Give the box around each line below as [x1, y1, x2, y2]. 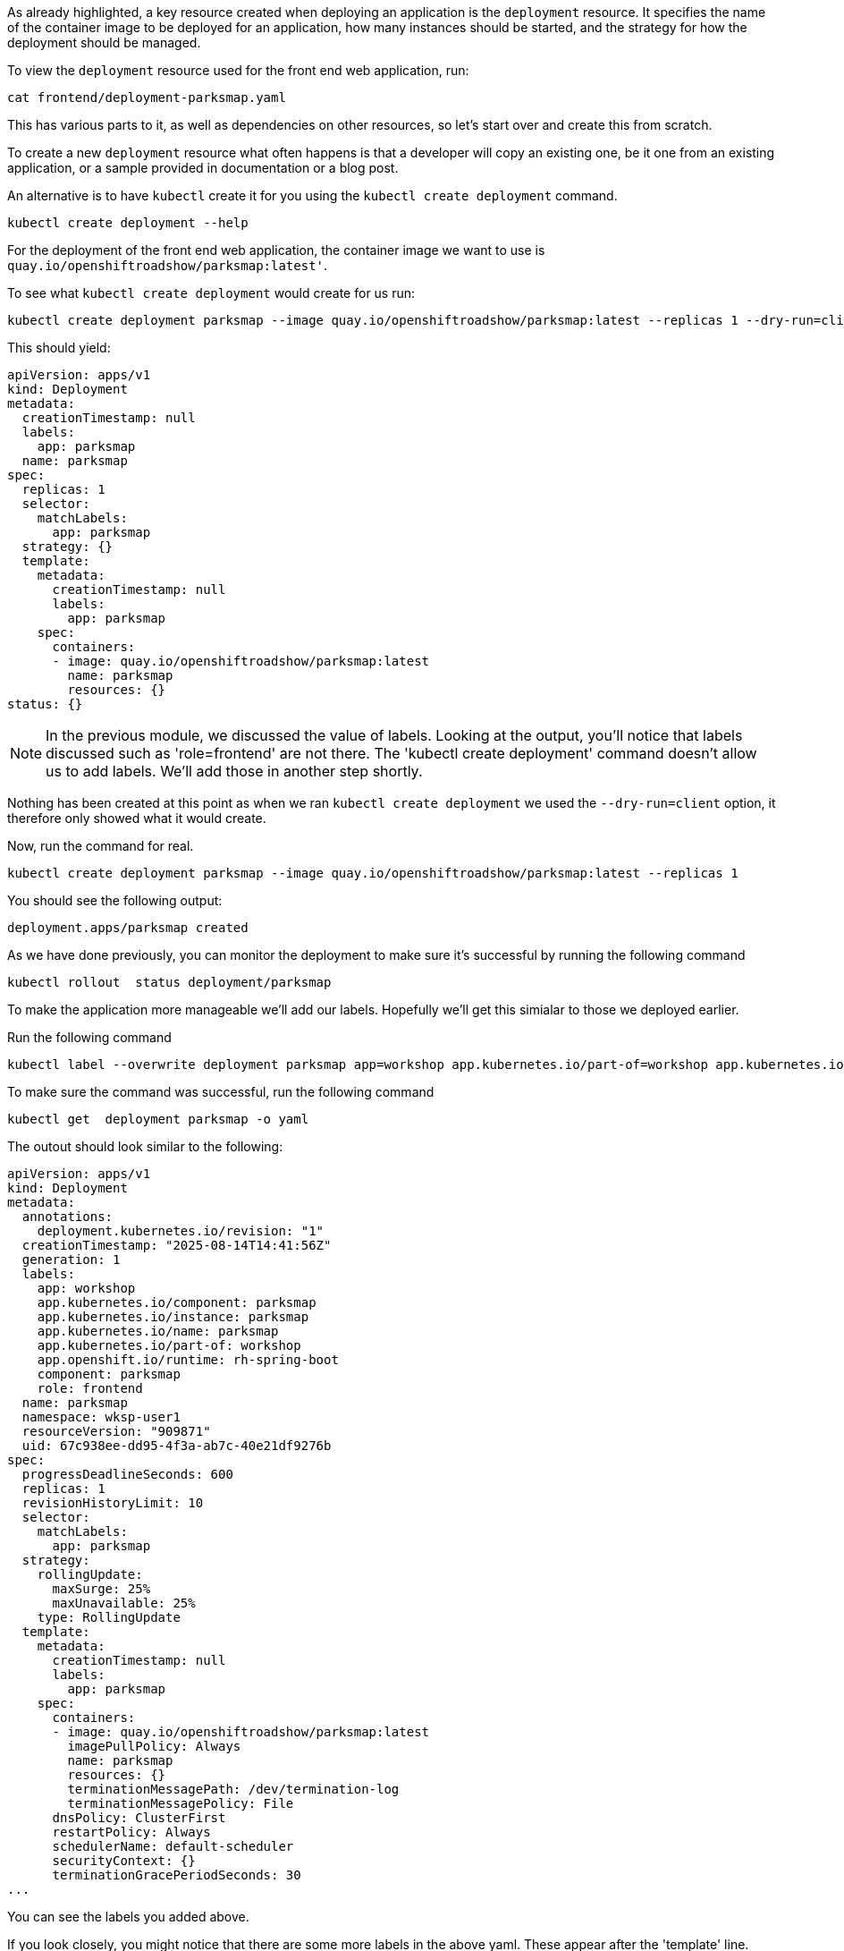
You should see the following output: [7, 893, 223, 908]
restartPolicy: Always [52, 1825, 211, 1839]
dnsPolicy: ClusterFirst [52, 1811, 226, 1825]
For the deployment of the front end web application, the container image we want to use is [7, 242, 545, 258]
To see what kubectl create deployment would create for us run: [7, 285, 416, 301]
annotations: [21, 1209, 114, 1224]
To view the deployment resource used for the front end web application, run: [7, 63, 469, 78]
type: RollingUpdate [37, 1610, 181, 1624]
